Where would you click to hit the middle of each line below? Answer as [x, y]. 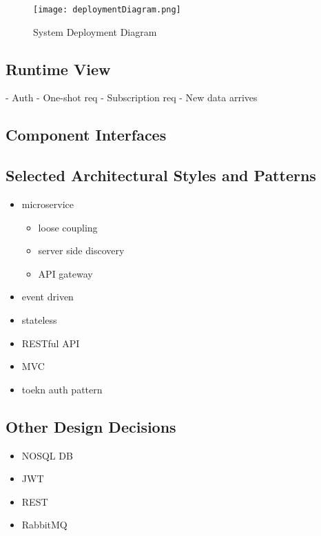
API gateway [65, 273]
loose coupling [68, 227]
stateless [39, 320]
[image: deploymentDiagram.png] [107, 10]
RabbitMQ [44, 525]
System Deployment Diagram [95, 31]
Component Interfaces [86, 135]
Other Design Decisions [91, 426]
